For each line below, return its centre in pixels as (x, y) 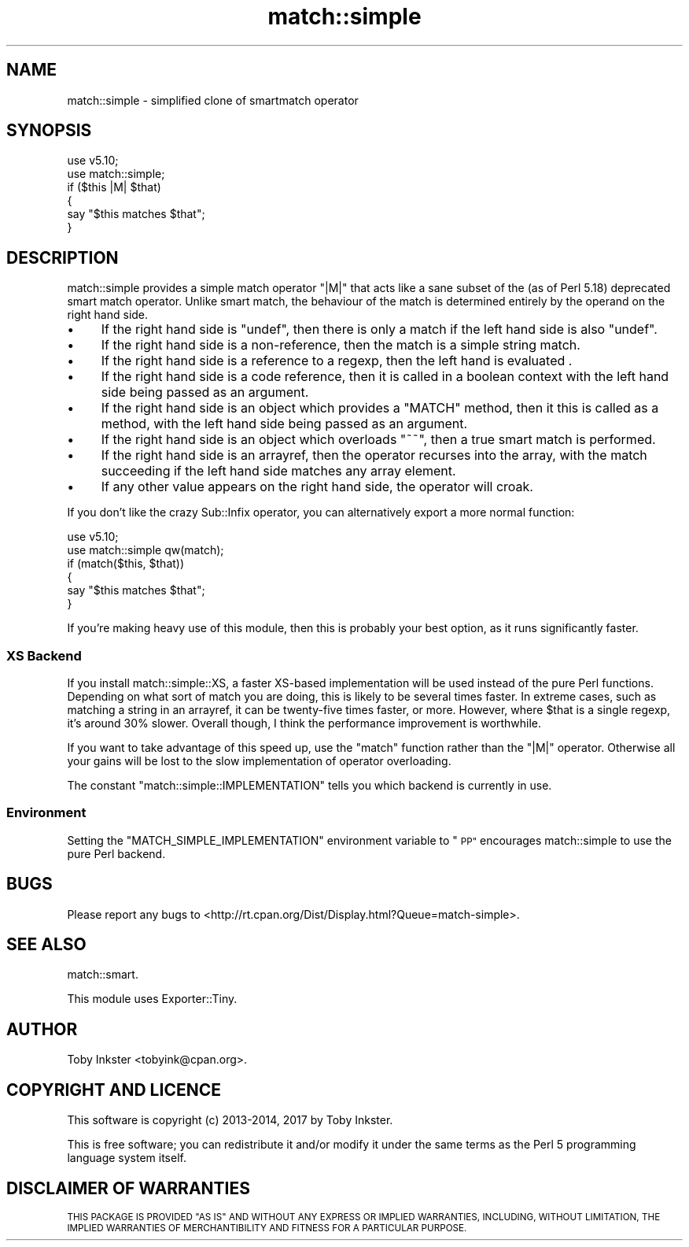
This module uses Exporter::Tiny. (152, 999)
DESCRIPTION (63, 257)
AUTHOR (42, 1029)
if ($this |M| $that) (114, 187)
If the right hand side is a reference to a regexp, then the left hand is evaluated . (337, 361)
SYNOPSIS (49, 131)
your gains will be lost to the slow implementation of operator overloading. (259, 761)
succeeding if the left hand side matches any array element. (278, 471)
